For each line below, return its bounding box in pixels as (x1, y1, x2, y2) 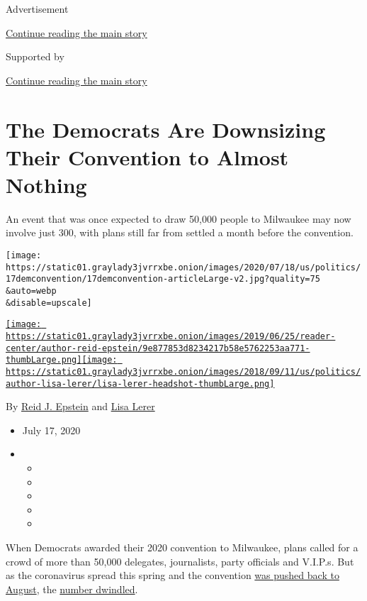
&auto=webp (6, 286, 57, 297)
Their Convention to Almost (6, 142, 289, 171)
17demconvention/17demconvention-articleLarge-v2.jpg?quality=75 (6, 274, 320, 285)
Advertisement (6, 1, 69, 16)
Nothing (6, 170, 87, 199)
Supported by (6, 49, 64, 64)
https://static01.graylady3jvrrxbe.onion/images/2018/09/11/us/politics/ (6, 366, 361, 377)
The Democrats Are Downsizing (6, 114, 326, 143)
